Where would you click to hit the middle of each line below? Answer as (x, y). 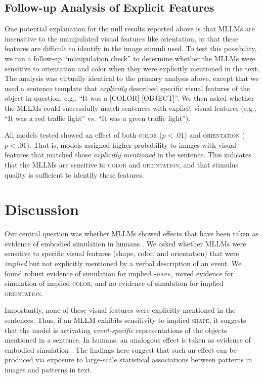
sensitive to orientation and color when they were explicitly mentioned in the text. (132, 68)
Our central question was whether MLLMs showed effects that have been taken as (131, 234)
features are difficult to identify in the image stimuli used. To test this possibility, (131, 48)
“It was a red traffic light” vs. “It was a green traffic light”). (98, 118)
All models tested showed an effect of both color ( (83, 135)
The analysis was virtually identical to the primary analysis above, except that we (132, 78)
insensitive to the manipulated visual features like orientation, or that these (122, 38)
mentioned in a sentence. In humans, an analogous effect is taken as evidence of (128, 340)
